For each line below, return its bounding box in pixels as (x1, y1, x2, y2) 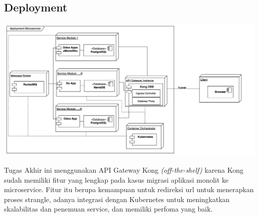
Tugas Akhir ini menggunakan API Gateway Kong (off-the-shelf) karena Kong (4, 165, 244, 175)
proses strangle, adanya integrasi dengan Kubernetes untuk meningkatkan (4, 194, 230, 204)
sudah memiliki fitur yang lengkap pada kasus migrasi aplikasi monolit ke (4, 174, 229, 185)
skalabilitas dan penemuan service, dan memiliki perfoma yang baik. (4, 204, 213, 214)
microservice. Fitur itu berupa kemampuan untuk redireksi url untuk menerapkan (4, 184, 254, 195)
